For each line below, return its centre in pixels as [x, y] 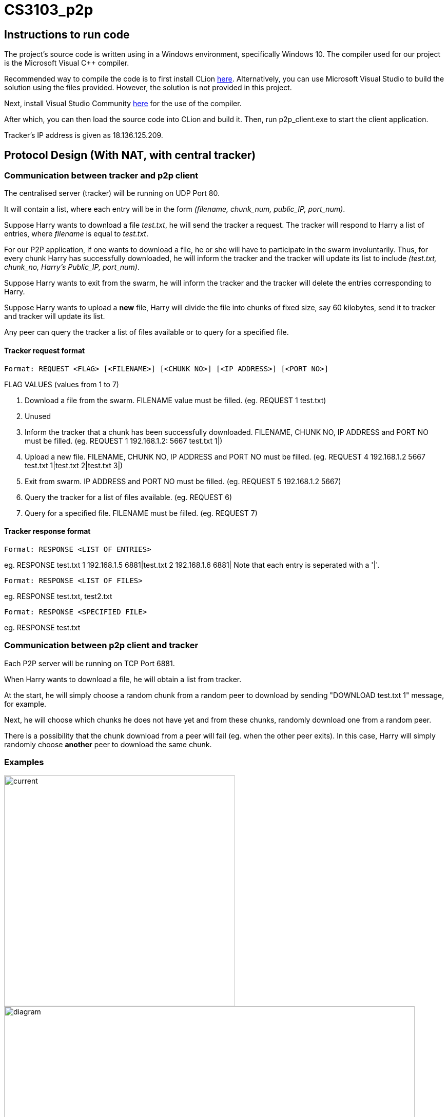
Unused [38, 416]
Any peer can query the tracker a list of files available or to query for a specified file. [147, 332]
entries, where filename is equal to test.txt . [76, 234]
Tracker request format [45, 351]
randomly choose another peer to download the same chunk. [108, 744]
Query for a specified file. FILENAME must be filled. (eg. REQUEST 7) [141, 513]
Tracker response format [47, 531]
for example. [25, 704]
